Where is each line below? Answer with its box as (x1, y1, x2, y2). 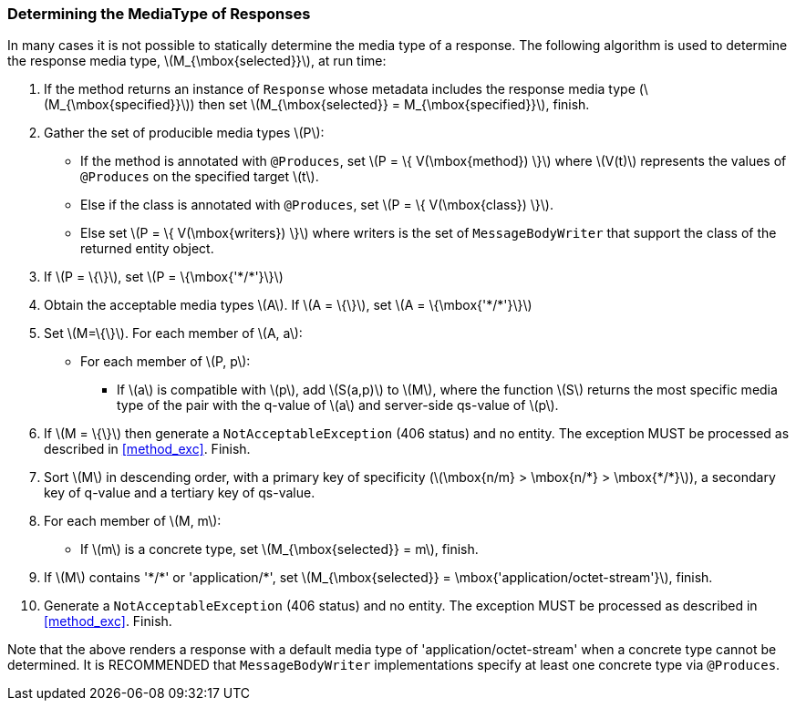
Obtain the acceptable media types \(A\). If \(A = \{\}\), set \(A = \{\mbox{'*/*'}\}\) (44, 297, 532, 313)
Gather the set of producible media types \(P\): (44, 125, 325, 141)
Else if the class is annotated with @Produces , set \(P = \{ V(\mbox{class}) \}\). (80, 197, 554, 213)
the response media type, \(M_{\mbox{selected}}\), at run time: (7, 53, 387, 69)
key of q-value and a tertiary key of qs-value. (44, 485, 315, 501)
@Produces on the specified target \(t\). (80, 169, 319, 185)
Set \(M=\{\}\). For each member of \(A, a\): (44, 325, 303, 342)
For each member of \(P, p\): (80, 354, 251, 370)
